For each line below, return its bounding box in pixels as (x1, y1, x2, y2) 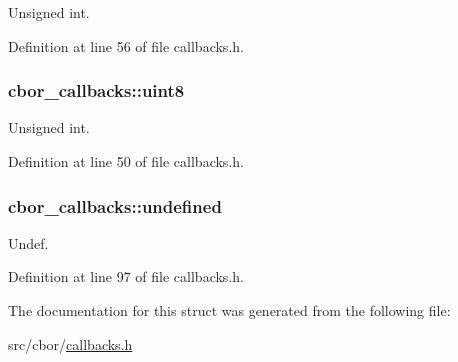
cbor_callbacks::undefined (8, 193, 222, 218)
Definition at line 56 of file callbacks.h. (8, 35, 244, 56)
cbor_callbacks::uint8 (8, 78, 185, 103)
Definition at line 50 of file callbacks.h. (8, 151, 244, 171)
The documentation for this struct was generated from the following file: (8, 300, 451, 320)
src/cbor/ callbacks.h (8, 333, 133, 354)
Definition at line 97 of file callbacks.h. (8, 266, 244, 287)
